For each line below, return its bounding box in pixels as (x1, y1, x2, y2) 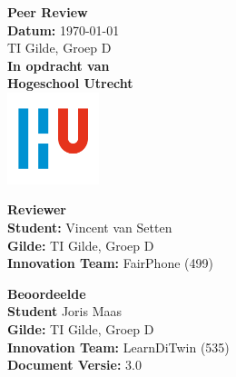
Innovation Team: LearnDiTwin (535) (7, 337, 230, 356)
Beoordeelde (7, 283, 86, 303)
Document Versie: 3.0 (7, 355, 142, 374)
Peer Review (7, 3, 88, 21)
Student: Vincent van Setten (7, 217, 172, 236)
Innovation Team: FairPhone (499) (7, 253, 213, 273)
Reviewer (7, 200, 67, 219)
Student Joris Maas (7, 302, 123, 321)
